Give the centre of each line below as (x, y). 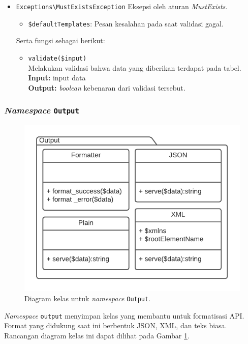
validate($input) (57, 58)
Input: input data (57, 78)
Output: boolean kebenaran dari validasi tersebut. (107, 87)
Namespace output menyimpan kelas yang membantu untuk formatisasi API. (124, 315)
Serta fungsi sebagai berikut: (60, 40)
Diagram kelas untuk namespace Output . (88, 298)
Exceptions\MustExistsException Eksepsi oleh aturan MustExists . (122, 6)
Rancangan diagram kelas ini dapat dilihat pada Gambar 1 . (97, 335)
